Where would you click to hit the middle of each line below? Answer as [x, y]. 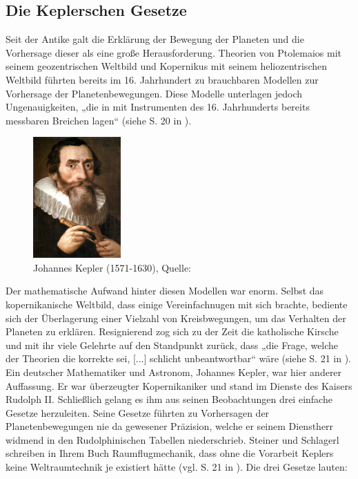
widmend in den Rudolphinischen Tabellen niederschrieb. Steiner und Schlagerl [172, 439]
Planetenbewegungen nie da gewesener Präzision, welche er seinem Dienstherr [170, 426]
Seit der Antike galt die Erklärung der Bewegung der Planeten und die [155, 39]
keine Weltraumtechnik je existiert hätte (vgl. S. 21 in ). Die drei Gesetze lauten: [177, 467]
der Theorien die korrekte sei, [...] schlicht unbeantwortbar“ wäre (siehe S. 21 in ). [178, 358]
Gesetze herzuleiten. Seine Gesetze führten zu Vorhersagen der [138, 412]
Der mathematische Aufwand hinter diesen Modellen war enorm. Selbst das [165, 291]
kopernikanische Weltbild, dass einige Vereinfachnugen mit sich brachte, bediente [177, 304]
